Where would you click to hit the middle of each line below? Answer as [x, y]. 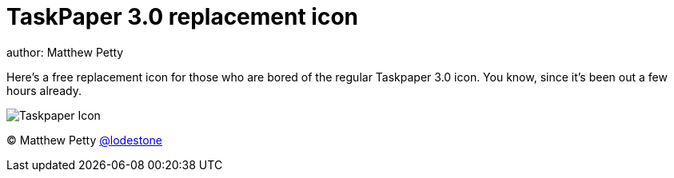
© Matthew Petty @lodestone [84, 140]
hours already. [44, 90]
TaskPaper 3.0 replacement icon [183, 17]
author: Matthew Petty [65, 52]
